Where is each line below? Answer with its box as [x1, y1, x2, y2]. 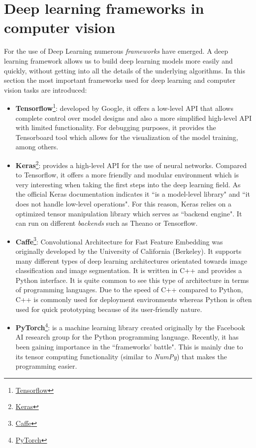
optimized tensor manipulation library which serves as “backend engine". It [15, 208, 242, 218]
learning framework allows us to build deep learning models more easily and [4, 55, 233, 66]
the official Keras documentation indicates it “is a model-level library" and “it [15, 189, 250, 199]
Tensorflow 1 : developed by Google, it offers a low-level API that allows [15, 102, 233, 113]
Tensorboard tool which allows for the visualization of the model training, [15, 132, 238, 142]
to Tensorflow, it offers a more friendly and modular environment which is [15, 170, 239, 180]
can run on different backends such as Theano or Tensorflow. [15, 218, 198, 228]
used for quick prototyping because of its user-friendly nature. [15, 304, 202, 314]
